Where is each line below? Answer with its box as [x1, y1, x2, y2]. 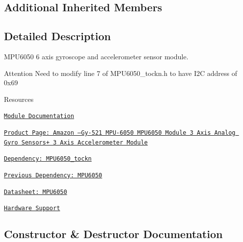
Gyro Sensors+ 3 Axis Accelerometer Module [4, 139, 148, 146]
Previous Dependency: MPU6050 [4, 171, 102, 179]
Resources [4, 94, 34, 104]
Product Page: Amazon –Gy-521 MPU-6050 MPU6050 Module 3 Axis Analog [4, 129, 236, 137]
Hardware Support [4, 205, 60, 212]
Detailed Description [4, 28, 111, 44]
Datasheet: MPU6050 [4, 188, 67, 195]
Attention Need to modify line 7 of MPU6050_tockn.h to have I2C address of [4, 68, 238, 78]
